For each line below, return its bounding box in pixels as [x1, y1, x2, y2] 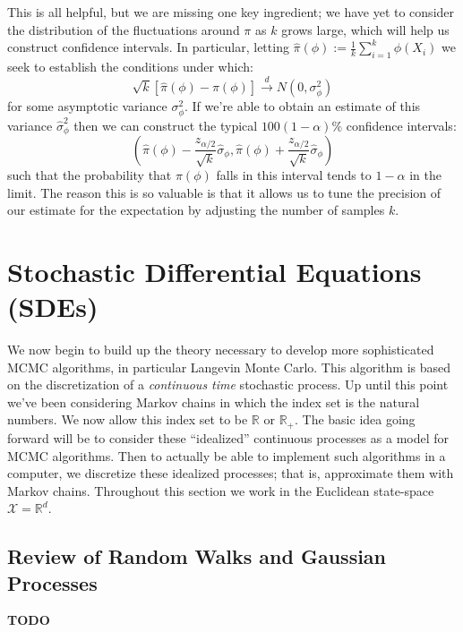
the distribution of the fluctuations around [7, 20, 240, 38]
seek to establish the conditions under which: [7, 56, 253, 75]
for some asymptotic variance [7, 97, 167, 115]
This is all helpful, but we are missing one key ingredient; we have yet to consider [7, 3, 455, 21]
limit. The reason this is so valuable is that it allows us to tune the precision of [7, 183, 442, 201]
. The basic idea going [294, 410, 416, 429]
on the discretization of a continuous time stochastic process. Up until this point [7, 375, 449, 394]
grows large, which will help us [281, 20, 450, 38]
